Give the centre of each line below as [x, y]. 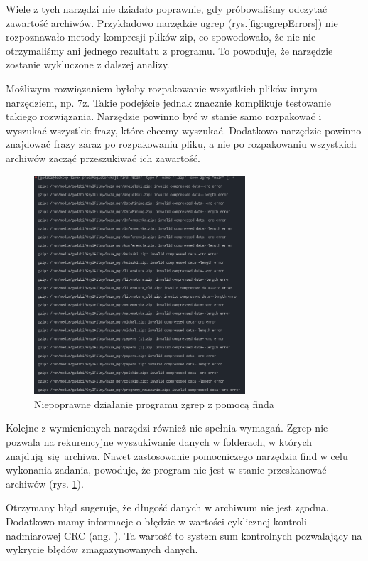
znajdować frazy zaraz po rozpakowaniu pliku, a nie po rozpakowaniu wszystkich [181, 144]
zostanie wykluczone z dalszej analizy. [88, 64]
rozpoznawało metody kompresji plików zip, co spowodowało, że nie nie [161, 37]
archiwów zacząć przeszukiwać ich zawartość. [103, 157]
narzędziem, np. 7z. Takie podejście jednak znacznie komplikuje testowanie [168, 102]
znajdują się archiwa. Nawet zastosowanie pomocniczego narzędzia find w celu [177, 455]
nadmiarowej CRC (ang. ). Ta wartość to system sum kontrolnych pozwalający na [184, 535]
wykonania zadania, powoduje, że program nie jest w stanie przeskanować [166, 470]
